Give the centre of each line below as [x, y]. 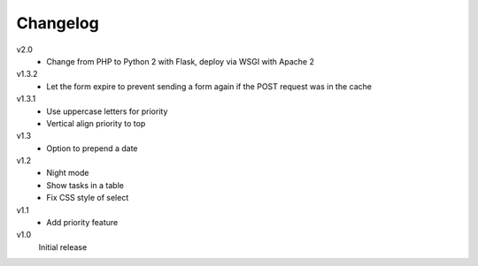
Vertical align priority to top [96, 123]
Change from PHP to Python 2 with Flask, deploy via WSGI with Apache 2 [180, 61]
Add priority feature [82, 223]
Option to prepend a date [92, 148]
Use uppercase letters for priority [107, 111]
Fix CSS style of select [88, 198]
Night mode [68, 173]
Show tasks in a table [85, 185]
